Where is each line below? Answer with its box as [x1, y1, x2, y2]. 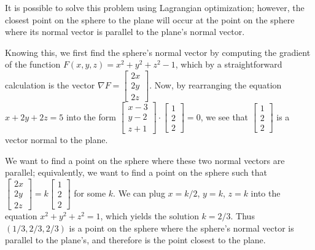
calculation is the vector [5, 79, 95, 92]
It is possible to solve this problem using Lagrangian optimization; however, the [5, 1, 305, 14]
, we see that [200, 110, 249, 123]
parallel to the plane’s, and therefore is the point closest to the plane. [5, 233, 266, 246]
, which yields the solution [100, 209, 199, 222]
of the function [5, 58, 61, 71]
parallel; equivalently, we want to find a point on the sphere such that [5, 166, 267, 179]
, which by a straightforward [175, 58, 282, 71]
